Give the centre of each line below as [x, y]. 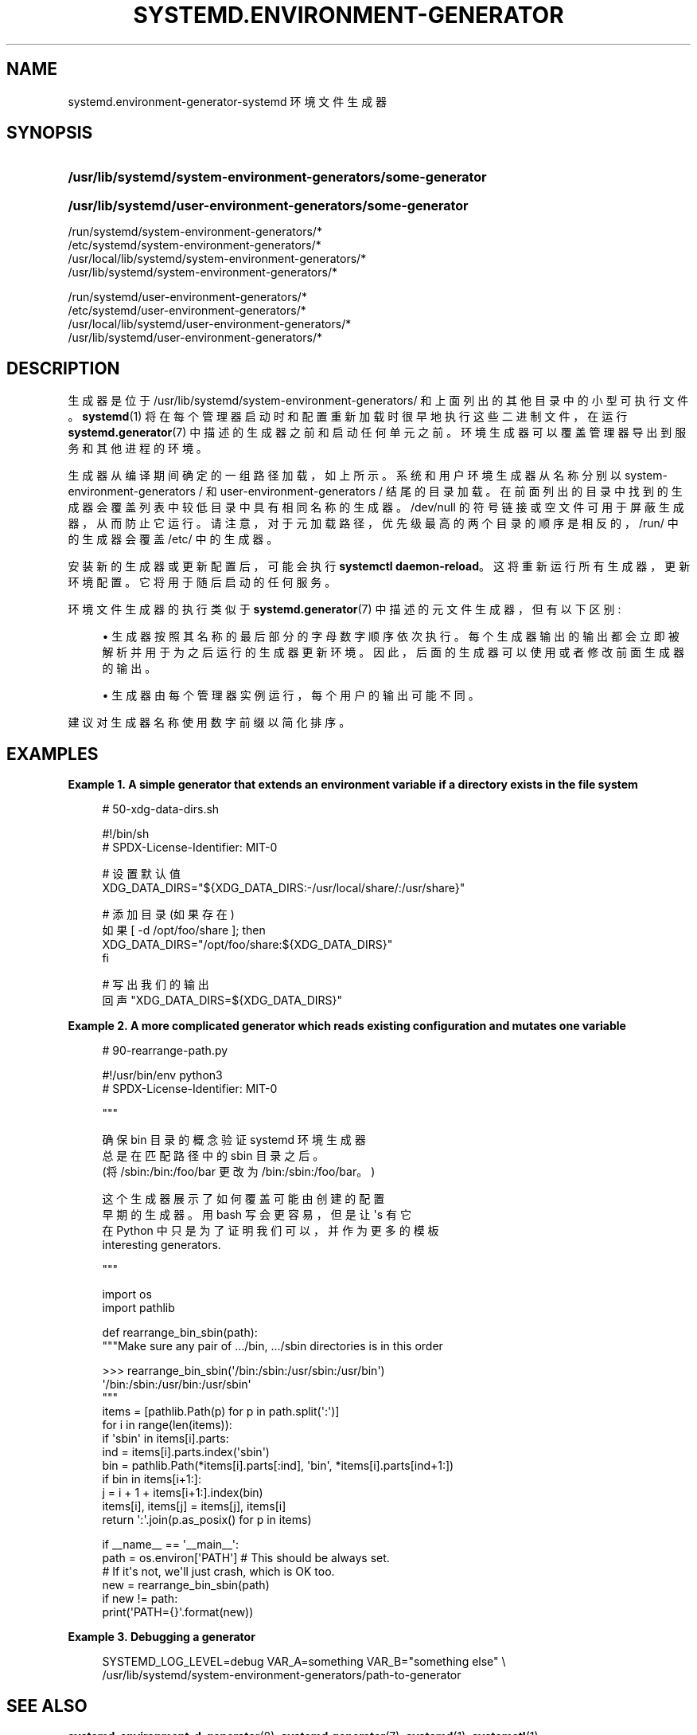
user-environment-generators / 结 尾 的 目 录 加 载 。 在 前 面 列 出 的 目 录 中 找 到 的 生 [451, 492]
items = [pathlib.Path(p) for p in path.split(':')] [221, 1412]
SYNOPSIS [50, 133]
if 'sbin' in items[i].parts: [165, 1439]
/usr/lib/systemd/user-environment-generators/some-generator [268, 206]
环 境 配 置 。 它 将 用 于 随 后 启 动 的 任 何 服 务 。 [202, 582]
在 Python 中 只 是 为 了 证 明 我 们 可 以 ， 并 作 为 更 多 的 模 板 [271, 1231]
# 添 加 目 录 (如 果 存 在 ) [168, 914]
